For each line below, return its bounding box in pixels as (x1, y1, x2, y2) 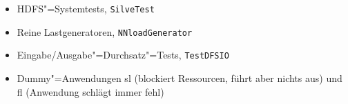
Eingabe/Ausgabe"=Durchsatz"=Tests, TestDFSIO (17, 48, 229, 62)
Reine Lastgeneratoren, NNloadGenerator (17, 24, 193, 39)
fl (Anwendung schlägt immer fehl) (17, 84, 164, 98)
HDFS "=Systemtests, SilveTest (17, 1, 155, 15)
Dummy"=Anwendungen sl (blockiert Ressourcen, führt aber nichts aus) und (17, 70, 342, 85)
